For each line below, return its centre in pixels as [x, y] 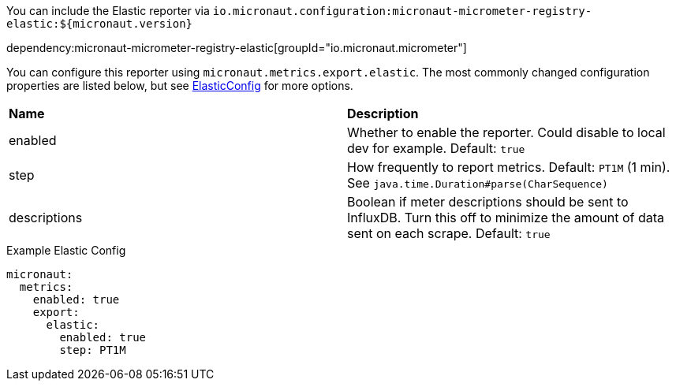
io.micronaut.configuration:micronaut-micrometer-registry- [402, 11]
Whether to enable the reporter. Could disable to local [506, 132]
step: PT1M [93, 350]
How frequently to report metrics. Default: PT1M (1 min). [509, 167]
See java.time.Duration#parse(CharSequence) [478, 183]
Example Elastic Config [66, 250]
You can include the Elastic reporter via [108, 11]
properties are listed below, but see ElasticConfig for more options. [180, 86]
